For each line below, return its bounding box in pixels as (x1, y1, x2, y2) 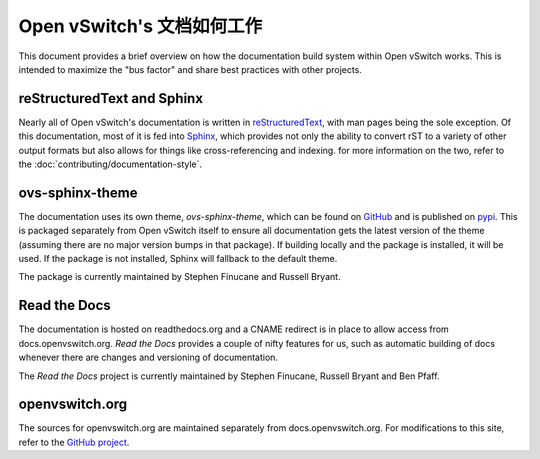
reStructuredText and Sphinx (18, 90, 204, 107)
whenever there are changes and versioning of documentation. (18, 351, 279, 364)
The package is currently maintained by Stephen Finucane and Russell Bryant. (18, 271, 341, 283)
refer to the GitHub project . (18, 436, 130, 448)
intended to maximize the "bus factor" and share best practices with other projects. (18, 63, 362, 75)
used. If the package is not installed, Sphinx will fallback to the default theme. (18, 253, 338, 265)
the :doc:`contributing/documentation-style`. (18, 158, 203, 170)
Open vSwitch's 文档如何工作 (18, 15, 263, 37)
